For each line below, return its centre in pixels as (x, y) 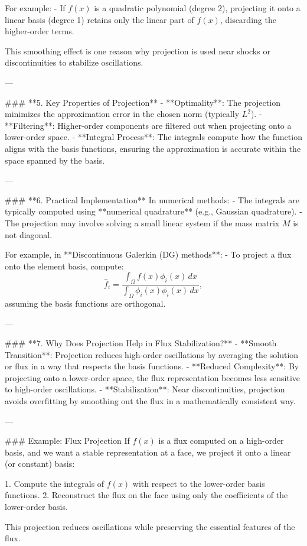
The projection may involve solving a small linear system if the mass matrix (142, 222)
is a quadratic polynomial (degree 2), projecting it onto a (197, 8)
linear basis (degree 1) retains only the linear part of (99, 19)
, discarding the (248, 19)
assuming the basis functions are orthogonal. (85, 303)
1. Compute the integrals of (55, 483)
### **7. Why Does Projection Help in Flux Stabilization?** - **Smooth (141, 342)
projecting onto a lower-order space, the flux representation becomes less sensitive (153, 377)
